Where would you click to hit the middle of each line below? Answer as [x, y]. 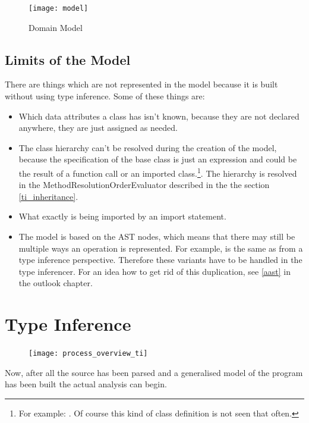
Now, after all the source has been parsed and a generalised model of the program [154, 372]
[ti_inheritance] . [48, 196]
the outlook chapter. [56, 283]
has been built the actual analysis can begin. [86, 384]
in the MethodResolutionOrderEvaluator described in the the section [144, 185]
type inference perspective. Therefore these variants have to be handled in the [160, 260]
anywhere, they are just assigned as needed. [98, 128]
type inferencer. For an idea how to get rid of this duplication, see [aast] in [154, 271]
